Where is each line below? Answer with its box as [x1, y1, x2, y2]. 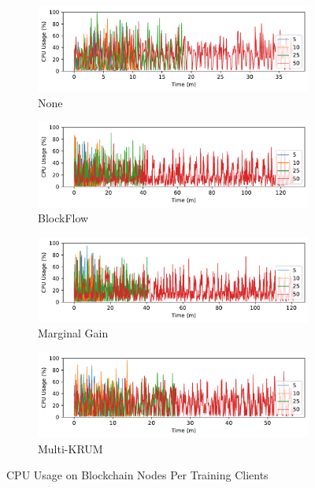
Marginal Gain [38, 325, 109, 341]
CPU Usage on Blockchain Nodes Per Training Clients [6, 467, 269, 483]
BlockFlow [38, 210, 89, 226]
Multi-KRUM [38, 440, 103, 456]
